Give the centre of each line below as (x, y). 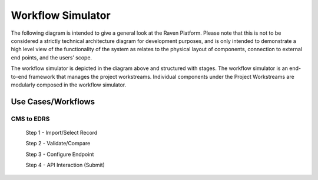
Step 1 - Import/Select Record (62, 132)
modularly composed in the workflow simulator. (69, 85)
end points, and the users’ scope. (52, 57)
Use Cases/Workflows (53, 101)
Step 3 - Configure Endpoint (60, 154)
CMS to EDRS (30, 119)
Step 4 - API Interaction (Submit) (65, 165)
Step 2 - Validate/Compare (58, 144)
